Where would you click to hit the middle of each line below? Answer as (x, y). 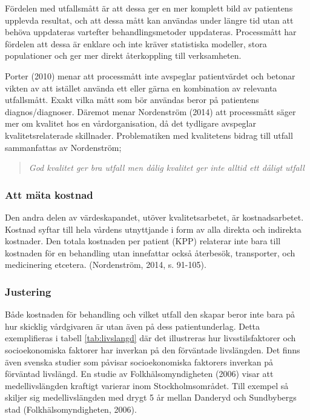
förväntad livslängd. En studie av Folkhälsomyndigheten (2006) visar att (139, 374)
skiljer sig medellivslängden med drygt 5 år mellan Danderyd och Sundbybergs (151, 397)
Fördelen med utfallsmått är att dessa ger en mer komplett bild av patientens (149, 8)
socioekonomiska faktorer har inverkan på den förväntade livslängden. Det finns (153, 349)
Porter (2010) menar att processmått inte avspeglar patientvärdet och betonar (150, 75)
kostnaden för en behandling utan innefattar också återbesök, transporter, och (150, 252)
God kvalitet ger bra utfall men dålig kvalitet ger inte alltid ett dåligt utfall (167, 168)
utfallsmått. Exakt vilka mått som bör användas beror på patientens (132, 100)
